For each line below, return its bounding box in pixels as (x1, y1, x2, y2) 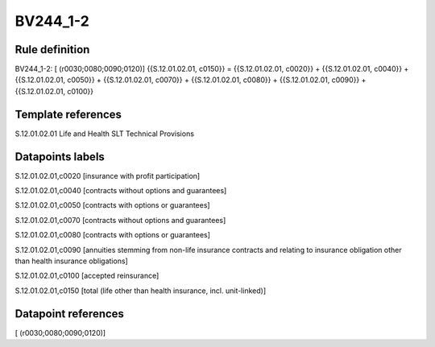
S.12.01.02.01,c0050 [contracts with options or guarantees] (14, 200, 210, 210)
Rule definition (14, 43, 90, 56)
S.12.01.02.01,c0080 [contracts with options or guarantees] (14, 230, 211, 240)
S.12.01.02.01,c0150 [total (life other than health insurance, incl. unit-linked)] (14, 286, 266, 295)
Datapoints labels (14, 150, 105, 163)
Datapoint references (14, 307, 125, 320)
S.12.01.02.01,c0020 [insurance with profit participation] (14, 171, 201, 180)
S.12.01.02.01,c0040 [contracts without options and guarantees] (14, 186, 227, 196)
